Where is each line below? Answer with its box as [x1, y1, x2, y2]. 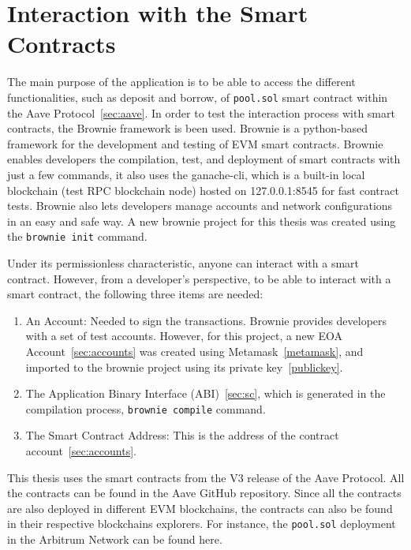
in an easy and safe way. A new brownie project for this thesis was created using [7, 212, 396, 229]
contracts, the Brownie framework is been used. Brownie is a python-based [7, 120, 368, 137]
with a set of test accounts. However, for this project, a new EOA [25, 327, 342, 344]
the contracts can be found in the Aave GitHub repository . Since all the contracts [7, 485, 402, 501]
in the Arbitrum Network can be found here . [7, 531, 222, 547]
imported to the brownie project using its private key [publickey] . [25, 358, 343, 375]
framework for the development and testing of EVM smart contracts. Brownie [7, 135, 383, 152]
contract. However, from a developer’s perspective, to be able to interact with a [7, 270, 391, 286]
